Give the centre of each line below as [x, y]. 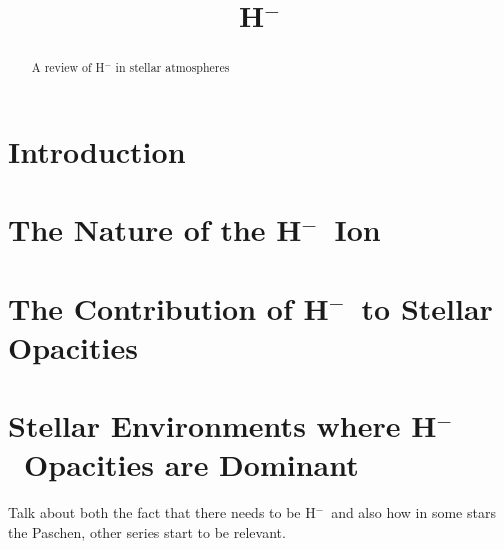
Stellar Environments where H [222, 425]
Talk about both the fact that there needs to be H [162, 512]
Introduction [97, 150]
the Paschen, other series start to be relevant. [147, 531]
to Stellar [427, 307]
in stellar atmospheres [172, 67]
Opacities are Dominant [191, 464]
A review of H [68, 67]
